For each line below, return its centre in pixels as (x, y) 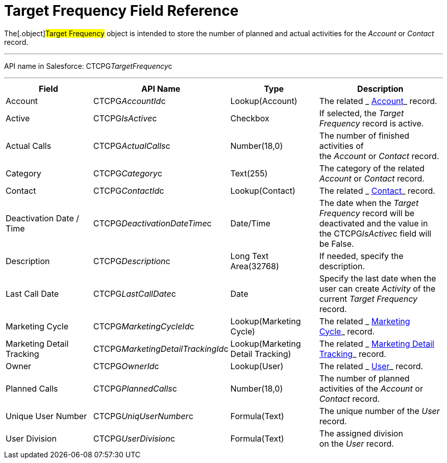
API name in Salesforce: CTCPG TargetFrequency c (88, 66)
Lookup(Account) (264, 101)
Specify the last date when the (378, 278)
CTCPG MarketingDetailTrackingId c (161, 349)
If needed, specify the (361, 256)
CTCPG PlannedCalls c (135, 388)
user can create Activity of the (377, 288)
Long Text (250, 256)
